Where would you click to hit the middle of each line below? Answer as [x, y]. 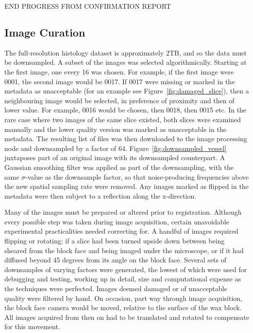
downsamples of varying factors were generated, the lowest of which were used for [126, 269]
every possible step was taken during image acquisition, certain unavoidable [117, 221]
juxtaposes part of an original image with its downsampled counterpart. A [115, 157]
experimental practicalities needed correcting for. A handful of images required [121, 231]
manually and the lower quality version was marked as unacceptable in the [115, 129]
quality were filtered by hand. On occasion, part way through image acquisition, [123, 298]
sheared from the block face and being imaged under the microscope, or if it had [124, 250]
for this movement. [32, 326]
